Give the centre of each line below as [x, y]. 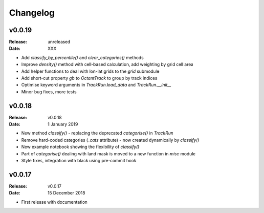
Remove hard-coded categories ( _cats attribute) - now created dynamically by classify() [110, 140]
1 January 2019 [63, 124]
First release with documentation [54, 202]
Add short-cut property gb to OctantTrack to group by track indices [89, 78]
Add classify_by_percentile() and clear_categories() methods [82, 57]
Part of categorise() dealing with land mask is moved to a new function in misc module [108, 153]
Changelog [32, 13]
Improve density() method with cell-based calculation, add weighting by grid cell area [107, 64]
